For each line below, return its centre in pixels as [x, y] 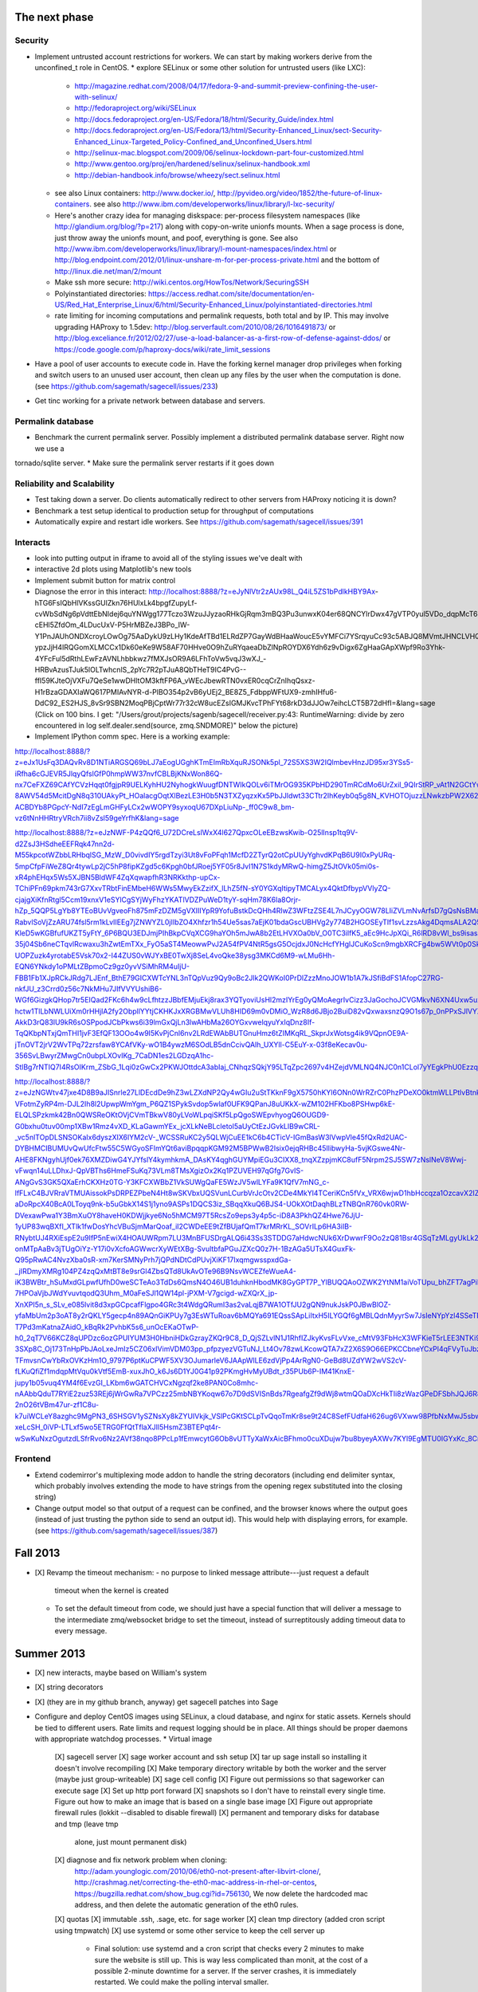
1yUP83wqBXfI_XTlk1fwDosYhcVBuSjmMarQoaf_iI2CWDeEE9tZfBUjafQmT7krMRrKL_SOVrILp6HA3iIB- [184, 1226]
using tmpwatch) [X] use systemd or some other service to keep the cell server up [190, 1930]
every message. [81, 1631]
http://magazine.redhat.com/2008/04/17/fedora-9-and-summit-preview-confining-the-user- [226, 86]
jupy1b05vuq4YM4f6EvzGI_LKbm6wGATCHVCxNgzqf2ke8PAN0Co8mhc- [137, 1382]
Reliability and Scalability [65, 484]
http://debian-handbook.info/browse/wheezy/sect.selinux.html [177, 174]
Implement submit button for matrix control [105, 580]
